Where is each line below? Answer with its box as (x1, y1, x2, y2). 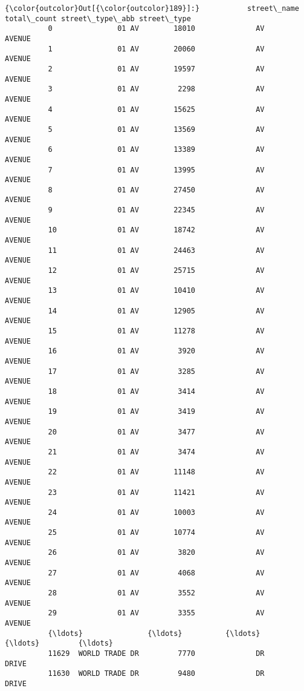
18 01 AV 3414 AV (48, 387, 265, 396)
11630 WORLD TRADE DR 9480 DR (48, 669, 265, 678)
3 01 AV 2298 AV (48, 85, 265, 94)
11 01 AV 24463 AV (48, 246, 265, 255)
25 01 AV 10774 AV (48, 528, 265, 537)
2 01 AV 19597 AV (48, 64, 265, 73)
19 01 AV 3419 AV (48, 407, 265, 416)
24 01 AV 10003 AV (48, 508, 265, 517)
